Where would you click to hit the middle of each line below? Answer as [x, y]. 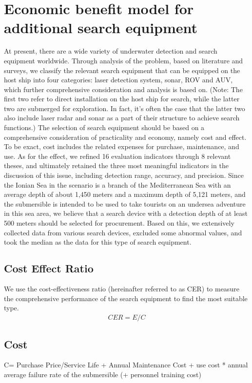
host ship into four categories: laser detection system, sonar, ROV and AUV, [118, 80]
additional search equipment [101, 28]
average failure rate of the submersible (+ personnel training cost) [103, 374]
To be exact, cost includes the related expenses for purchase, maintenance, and [122, 146]
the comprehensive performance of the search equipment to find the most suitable [126, 298]
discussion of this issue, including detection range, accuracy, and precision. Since [124, 175]
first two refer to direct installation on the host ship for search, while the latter [122, 99]
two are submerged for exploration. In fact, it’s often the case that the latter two [125, 108]
